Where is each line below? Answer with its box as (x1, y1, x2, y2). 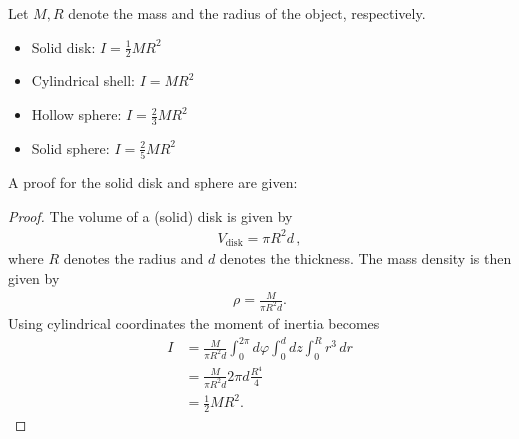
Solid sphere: (31, 137, 110, 158)
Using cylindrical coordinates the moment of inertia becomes (8, 312, 380, 333)
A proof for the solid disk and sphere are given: (8, 172, 298, 193)
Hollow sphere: (31, 104, 122, 125)
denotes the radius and (63, 248, 204, 269)
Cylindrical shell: (31, 70, 135, 91)
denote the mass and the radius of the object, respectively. (68, 3, 426, 23)
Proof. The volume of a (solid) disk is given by (8, 205, 293, 226)
